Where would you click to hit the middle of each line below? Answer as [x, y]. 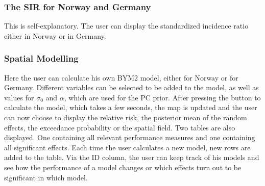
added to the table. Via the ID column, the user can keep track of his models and [132, 157]
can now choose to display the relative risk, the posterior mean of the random [126, 117]
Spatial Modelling [41, 58]
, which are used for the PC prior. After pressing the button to [162, 97]
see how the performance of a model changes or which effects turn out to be [123, 167]
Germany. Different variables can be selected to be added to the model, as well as [131, 87]
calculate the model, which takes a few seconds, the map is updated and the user [131, 107]
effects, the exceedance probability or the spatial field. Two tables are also [120, 127]
